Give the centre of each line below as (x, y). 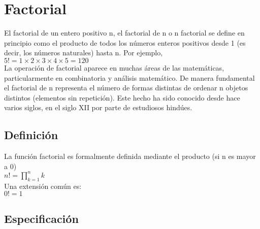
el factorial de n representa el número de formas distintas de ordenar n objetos (126, 88)
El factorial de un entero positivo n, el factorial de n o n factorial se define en (124, 33)
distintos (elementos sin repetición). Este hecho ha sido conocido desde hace (122, 97)
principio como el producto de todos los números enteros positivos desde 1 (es (125, 42)
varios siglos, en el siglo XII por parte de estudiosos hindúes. (98, 107)
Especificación (41, 218)
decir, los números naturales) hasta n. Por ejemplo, (84, 53)
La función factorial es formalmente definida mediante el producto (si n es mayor (130, 156)
